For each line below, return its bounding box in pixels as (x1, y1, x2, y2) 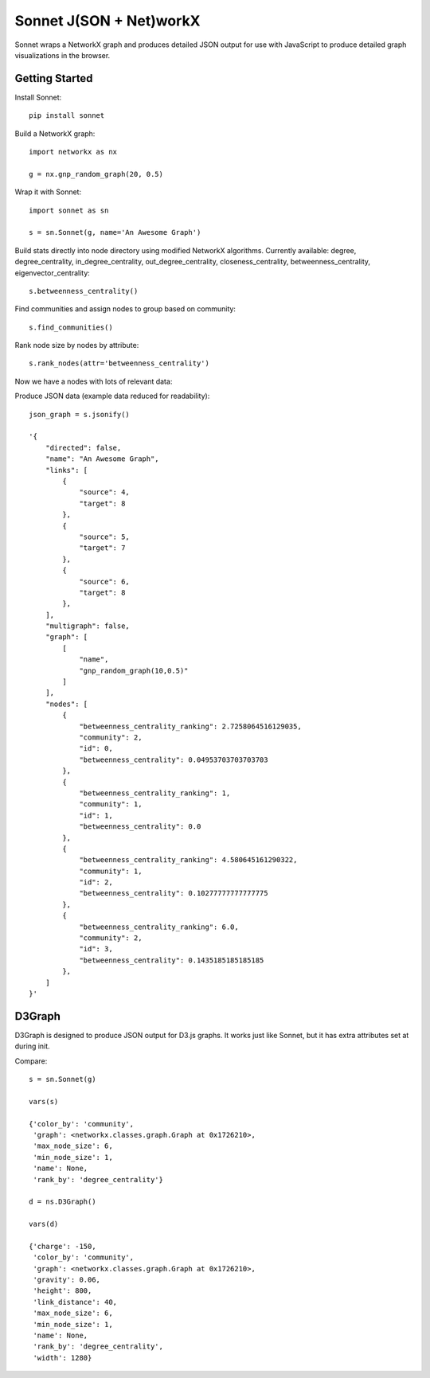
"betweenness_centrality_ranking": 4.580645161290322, (79, 856, 298, 865)
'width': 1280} (33, 1353, 92, 1362)
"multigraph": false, (45, 622, 131, 630)
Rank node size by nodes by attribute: (14, 341, 139, 350)
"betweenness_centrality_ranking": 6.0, (79, 922, 239, 931)
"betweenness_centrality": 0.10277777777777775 (79, 888, 268, 898)
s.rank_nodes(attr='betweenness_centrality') (29, 359, 210, 368)
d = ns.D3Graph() (29, 1197, 96, 1206)
